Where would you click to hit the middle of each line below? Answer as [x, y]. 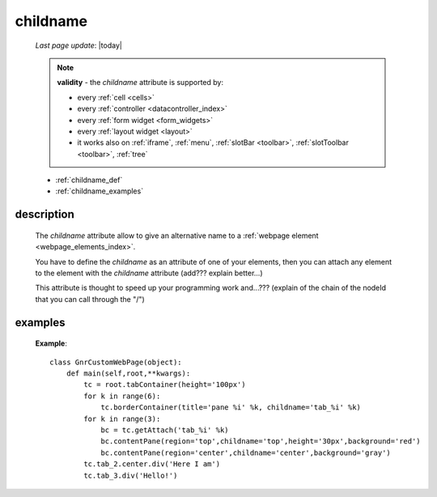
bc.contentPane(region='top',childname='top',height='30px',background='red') [261, 442]
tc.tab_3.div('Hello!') [131, 475]
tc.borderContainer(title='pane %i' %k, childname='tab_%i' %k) [231, 408]
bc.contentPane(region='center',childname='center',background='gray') [246, 452]
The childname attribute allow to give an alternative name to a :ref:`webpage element [177, 236]
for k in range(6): [122, 396]
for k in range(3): [122, 418]
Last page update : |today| [79, 45]
